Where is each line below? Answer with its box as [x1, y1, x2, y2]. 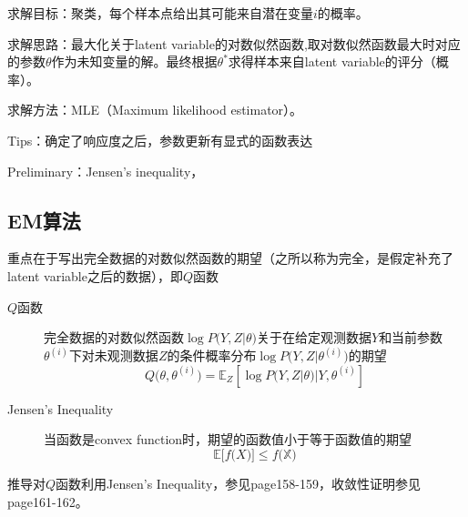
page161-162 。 [7, 492, 88, 511]
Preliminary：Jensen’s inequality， [7, 161, 204, 180]
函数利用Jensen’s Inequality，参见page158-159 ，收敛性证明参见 [56, 473, 421, 492]
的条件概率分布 [167, 346, 257, 365]
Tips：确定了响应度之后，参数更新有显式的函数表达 [7, 130, 313, 149]
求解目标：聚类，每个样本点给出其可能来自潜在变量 [7, 4, 313, 22]
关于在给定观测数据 [256, 328, 371, 347]
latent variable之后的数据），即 [7, 266, 183, 285]
